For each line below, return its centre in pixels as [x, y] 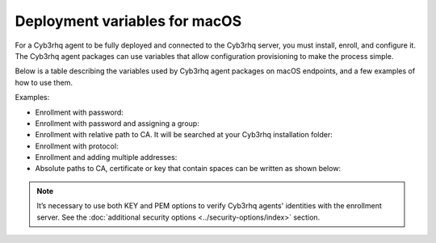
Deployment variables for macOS [128, 21]
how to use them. [44, 82]
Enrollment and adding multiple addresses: [106, 157]
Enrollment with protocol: [77, 146]
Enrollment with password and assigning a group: [117, 123]
